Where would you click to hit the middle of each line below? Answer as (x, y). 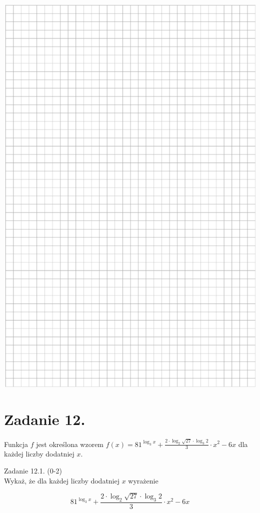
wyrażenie (143, 480)
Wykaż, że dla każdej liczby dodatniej (62, 480)
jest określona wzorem (70, 444)
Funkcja (16, 444)
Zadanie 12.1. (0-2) (33, 470)
